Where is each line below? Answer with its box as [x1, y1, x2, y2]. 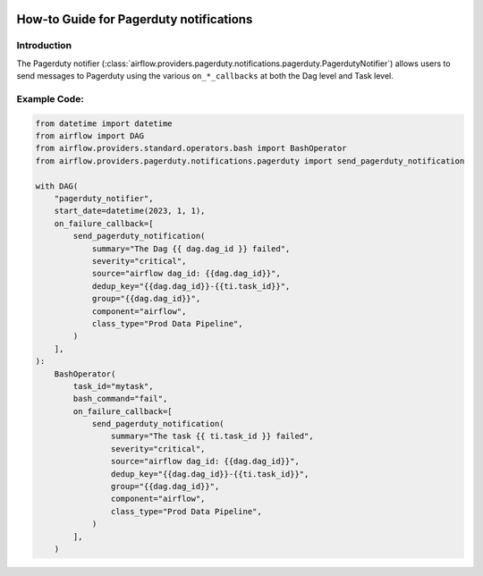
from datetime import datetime [35, 118, 174, 129]
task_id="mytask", [72, 381, 154, 391]
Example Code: [16, 92, 84, 105]
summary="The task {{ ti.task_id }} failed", [110, 431, 314, 442]
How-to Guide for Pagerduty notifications [16, 12, 253, 27]
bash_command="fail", [72, 394, 168, 404]
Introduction [16, 39, 72, 52]
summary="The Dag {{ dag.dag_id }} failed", [91, 243, 291, 254]
